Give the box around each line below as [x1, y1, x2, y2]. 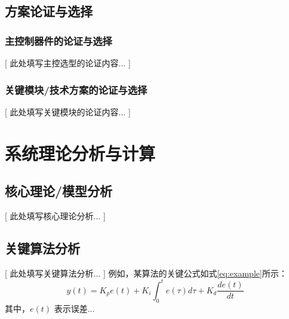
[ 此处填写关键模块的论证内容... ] [5, 105, 131, 118]
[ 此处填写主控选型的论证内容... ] [5, 57, 131, 69]
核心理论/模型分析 [5, 182, 113, 200]
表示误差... [54, 302, 95, 314]
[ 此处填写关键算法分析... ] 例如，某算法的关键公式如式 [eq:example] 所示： [5, 266, 287, 279]
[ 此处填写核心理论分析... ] [5, 209, 106, 222]
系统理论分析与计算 [5, 140, 156, 165]
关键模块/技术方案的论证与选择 [5, 82, 147, 97]
